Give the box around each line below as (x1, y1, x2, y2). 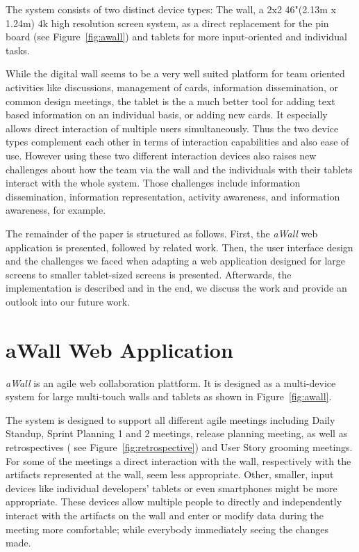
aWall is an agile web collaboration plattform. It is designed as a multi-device (6, 375, 336, 390)
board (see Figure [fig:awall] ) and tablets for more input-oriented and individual (6, 29, 347, 44)
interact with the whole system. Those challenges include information (6, 175, 301, 190)
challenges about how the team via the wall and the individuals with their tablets (6, 161, 353, 176)
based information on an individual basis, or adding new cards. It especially (6, 107, 328, 122)
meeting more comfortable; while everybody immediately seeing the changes (6, 521, 328, 536)
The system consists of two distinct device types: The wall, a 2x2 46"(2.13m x (6, 2, 336, 16)
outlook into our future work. (6, 294, 131, 308)
